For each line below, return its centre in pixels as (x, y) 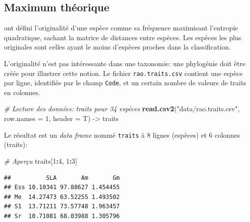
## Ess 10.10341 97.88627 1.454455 (62, 187)
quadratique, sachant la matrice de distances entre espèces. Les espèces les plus (123, 37)
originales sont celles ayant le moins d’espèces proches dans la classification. (117, 47)
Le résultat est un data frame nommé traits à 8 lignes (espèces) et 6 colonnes (122, 135)
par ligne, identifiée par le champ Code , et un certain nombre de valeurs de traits (125, 83)
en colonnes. (22, 92)
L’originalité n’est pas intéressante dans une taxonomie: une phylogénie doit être (125, 63)
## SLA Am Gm (62, 178)
